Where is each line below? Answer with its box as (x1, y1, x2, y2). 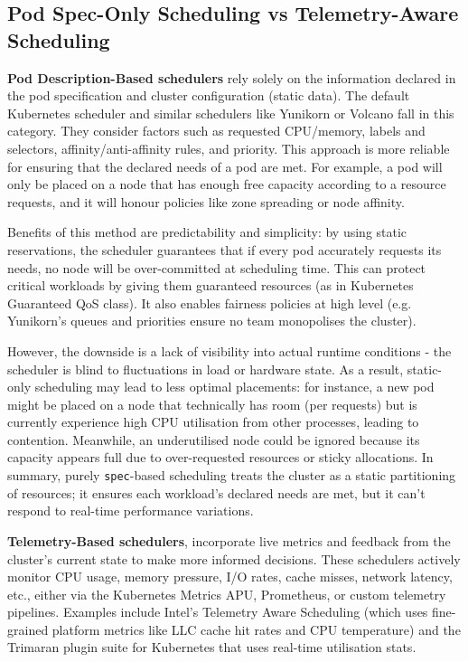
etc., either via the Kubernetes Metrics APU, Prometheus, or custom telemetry (7, 584, 446, 603)
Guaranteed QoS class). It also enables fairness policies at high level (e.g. (7, 293, 412, 312)
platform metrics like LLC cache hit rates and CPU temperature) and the (51, 619, 461, 638)
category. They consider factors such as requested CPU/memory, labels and (7, 121, 426, 140)
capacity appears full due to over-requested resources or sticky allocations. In (7, 448, 434, 467)
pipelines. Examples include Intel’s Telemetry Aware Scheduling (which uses (7, 602, 428, 621)
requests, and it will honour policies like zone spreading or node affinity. (7, 192, 405, 211)
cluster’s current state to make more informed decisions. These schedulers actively (7, 549, 461, 568)
